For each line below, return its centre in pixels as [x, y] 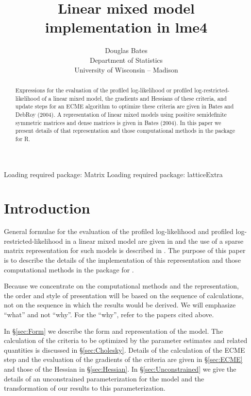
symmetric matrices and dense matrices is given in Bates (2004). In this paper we [118, 122]
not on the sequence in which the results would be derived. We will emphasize [120, 305]
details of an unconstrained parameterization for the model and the [104, 378]
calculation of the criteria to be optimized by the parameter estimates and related [126, 340]
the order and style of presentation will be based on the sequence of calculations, [124, 295]
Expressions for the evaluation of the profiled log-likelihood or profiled [104, 90]
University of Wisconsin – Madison [126, 69]
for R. [23, 138]
